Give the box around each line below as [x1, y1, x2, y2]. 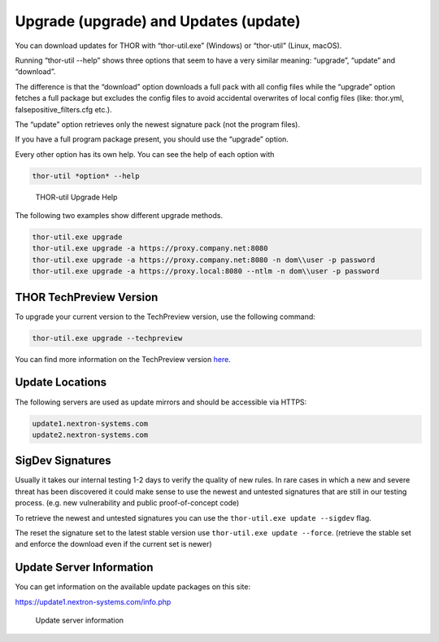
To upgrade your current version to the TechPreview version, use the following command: [15, 312, 316, 321]
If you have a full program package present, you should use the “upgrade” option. [15, 134, 289, 144]
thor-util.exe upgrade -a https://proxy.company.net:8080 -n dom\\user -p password [32, 255, 376, 264]
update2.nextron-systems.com [32, 430, 149, 439]
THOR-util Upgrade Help [35, 192, 118, 202]
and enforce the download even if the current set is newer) [15, 539, 212, 549]
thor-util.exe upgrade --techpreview [32, 334, 183, 343]
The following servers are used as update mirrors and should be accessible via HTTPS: [15, 397, 307, 407]
